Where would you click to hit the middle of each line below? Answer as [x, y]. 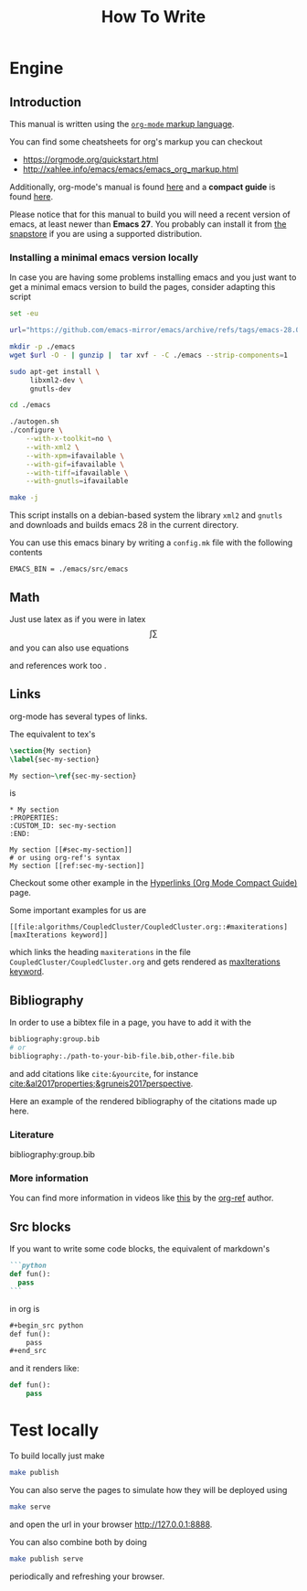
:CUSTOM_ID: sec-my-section [63, 826]
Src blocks [40, 1226]
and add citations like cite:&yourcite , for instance [104, 1073]
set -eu [24, 314]
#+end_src [28, 1351]
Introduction [46, 102]
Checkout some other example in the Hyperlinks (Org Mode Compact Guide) [153, 883]
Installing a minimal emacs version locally [104, 257]
